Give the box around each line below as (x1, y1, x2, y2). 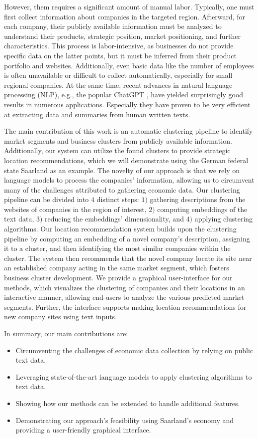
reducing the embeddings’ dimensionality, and (45, 214, 184, 224)
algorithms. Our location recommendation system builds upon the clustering (4, 223, 237, 234)
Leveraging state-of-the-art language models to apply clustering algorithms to (15, 371, 252, 382)
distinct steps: (96, 194, 139, 205)
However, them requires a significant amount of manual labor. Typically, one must (4, 1, 255, 11)
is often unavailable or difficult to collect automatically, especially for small (4, 70, 233, 80)
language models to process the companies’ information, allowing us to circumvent (4, 175, 255, 185)
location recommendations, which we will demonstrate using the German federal (4, 155, 249, 165)
